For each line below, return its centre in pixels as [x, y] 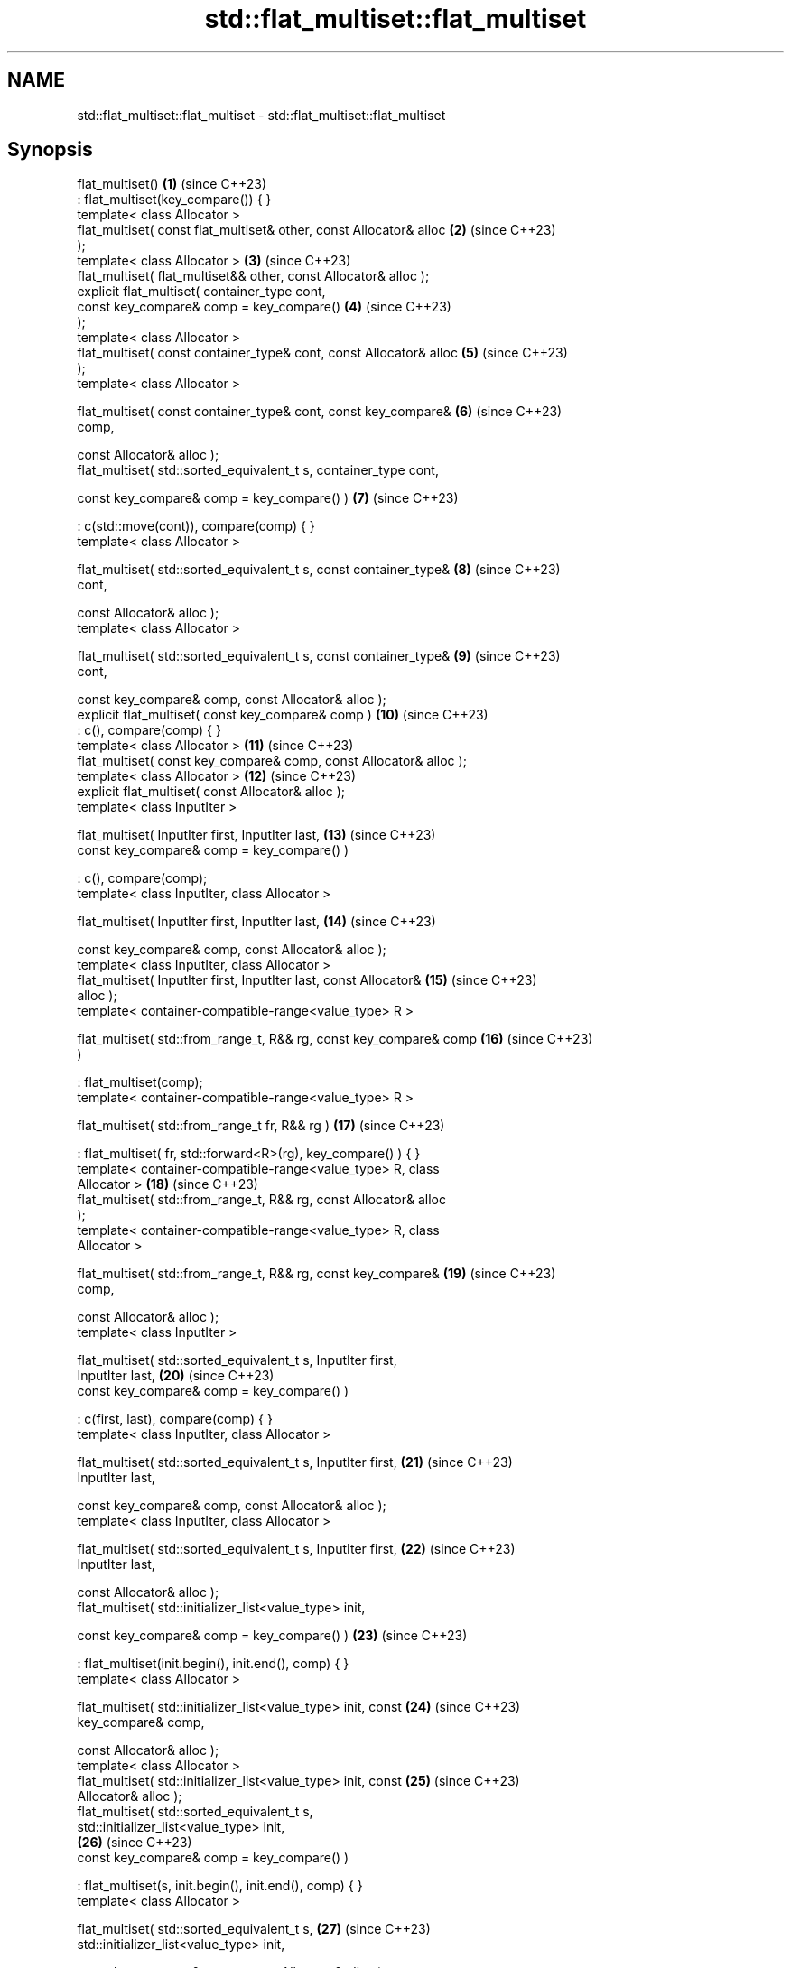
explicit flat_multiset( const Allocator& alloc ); [211, 792]
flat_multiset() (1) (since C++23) [172, 184]
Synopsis [50, 150]
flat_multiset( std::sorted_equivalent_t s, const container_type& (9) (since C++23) [319, 656]
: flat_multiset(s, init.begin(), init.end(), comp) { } [220, 1886]
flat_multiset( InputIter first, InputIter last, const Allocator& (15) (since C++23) [307, 980]
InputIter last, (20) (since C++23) [176, 1376]
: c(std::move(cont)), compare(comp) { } [196, 526]
